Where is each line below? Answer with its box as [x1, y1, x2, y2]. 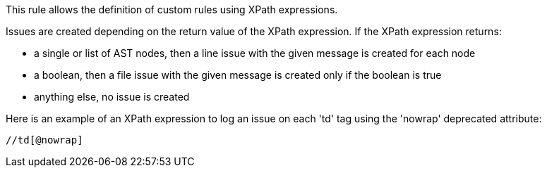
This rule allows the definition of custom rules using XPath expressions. [6, 4, 338, 15]
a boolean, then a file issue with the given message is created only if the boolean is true [34, 69, 442, 81]
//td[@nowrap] [6, 134, 83, 146]
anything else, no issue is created [34, 91, 190, 103]
